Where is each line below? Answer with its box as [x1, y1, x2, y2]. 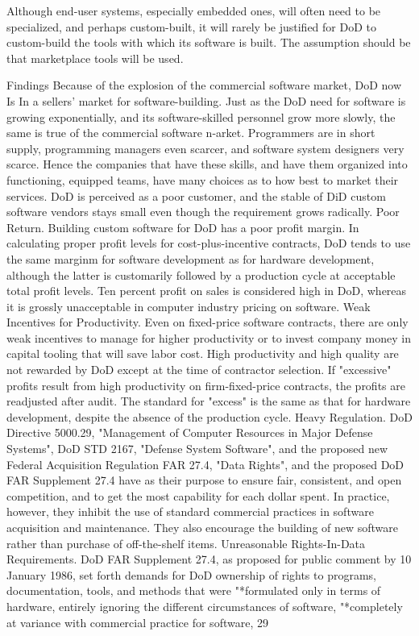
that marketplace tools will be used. [6, 49, 184, 66]
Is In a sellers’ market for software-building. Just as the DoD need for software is [6, 92, 406, 109]
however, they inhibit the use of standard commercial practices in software [6, 503, 374, 520]
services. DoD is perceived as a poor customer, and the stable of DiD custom [6, 187, 386, 204]
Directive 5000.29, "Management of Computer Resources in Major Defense [6, 424, 373, 441]
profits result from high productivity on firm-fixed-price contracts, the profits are [6, 376, 405, 393]
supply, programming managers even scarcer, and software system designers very [6, 139, 404, 156]
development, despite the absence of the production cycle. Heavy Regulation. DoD [6, 408, 413, 425]
